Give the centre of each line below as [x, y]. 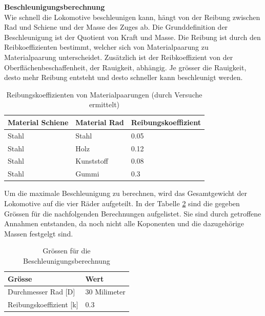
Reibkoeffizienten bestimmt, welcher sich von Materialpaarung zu [106, 47]
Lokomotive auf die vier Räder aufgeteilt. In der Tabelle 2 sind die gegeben [122, 203]
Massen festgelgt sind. [39, 233]
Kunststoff [92, 161]
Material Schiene [38, 122]
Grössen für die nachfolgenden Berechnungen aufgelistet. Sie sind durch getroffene [133, 213]
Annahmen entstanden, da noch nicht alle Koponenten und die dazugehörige [124, 223]
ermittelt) [104, 104]
